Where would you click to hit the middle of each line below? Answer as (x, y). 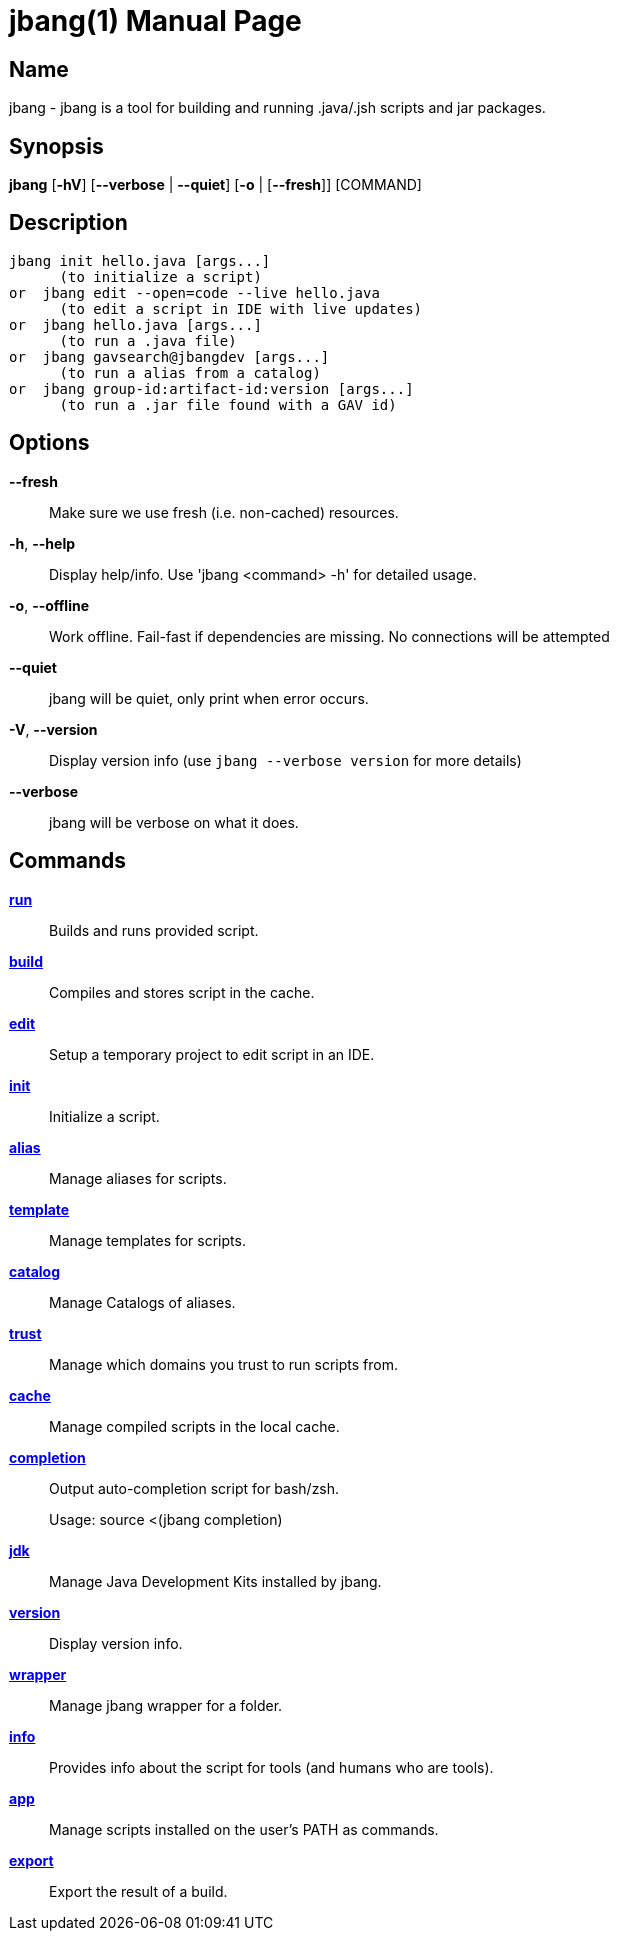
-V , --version (53, 729)
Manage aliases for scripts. (138, 1178)
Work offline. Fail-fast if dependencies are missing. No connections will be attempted (329, 636)
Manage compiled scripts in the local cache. (194, 1426)
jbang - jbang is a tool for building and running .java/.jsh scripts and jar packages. (277, 108)
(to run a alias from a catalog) (190, 372)
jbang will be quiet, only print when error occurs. (209, 698)
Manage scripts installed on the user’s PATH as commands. (244, 1829)
